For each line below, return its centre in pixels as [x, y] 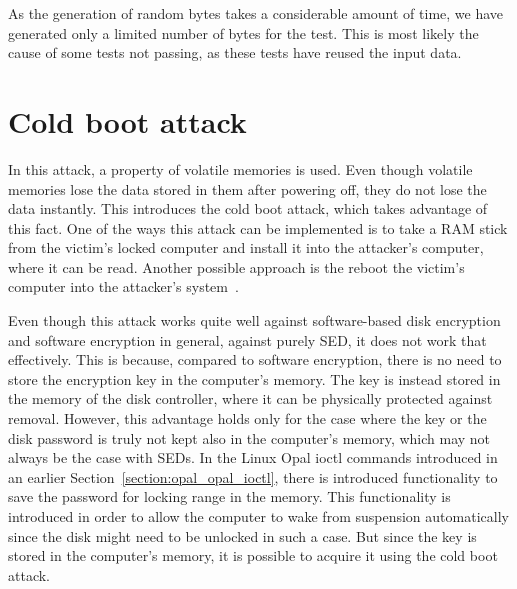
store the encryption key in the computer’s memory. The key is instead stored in [254, 378]
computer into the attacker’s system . [123, 286]
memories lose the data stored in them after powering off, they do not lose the [247, 188]
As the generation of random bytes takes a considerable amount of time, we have [256, 13]
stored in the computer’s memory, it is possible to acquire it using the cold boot [253, 555]
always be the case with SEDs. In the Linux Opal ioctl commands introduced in [253, 457]
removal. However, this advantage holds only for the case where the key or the [247, 418]
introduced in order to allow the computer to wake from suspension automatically [258, 516]
